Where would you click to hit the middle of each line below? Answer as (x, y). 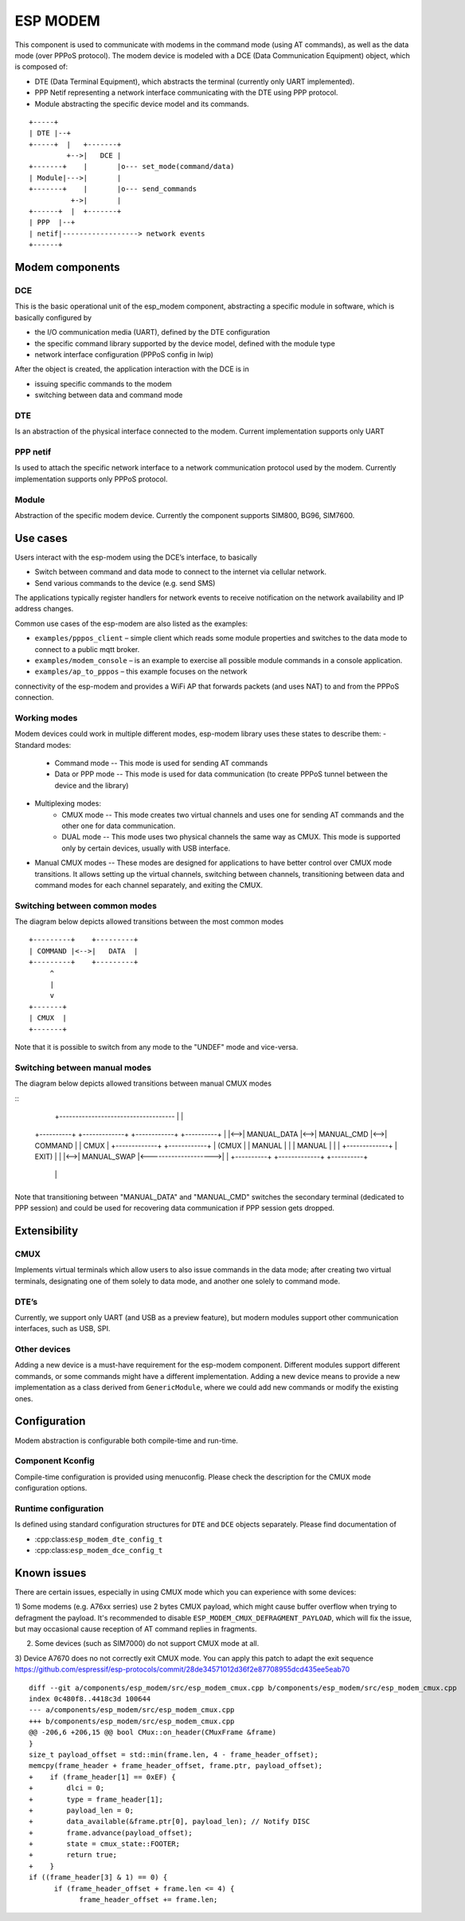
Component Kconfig (55, 1461)
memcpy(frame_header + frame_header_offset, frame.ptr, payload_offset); (176, 1766)
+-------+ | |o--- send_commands (113, 189)
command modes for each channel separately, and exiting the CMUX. (148, 885)
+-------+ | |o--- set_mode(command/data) (132, 167)
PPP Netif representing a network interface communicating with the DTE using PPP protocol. (186, 92)
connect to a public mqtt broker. (87, 649)
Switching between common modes (86, 906)
